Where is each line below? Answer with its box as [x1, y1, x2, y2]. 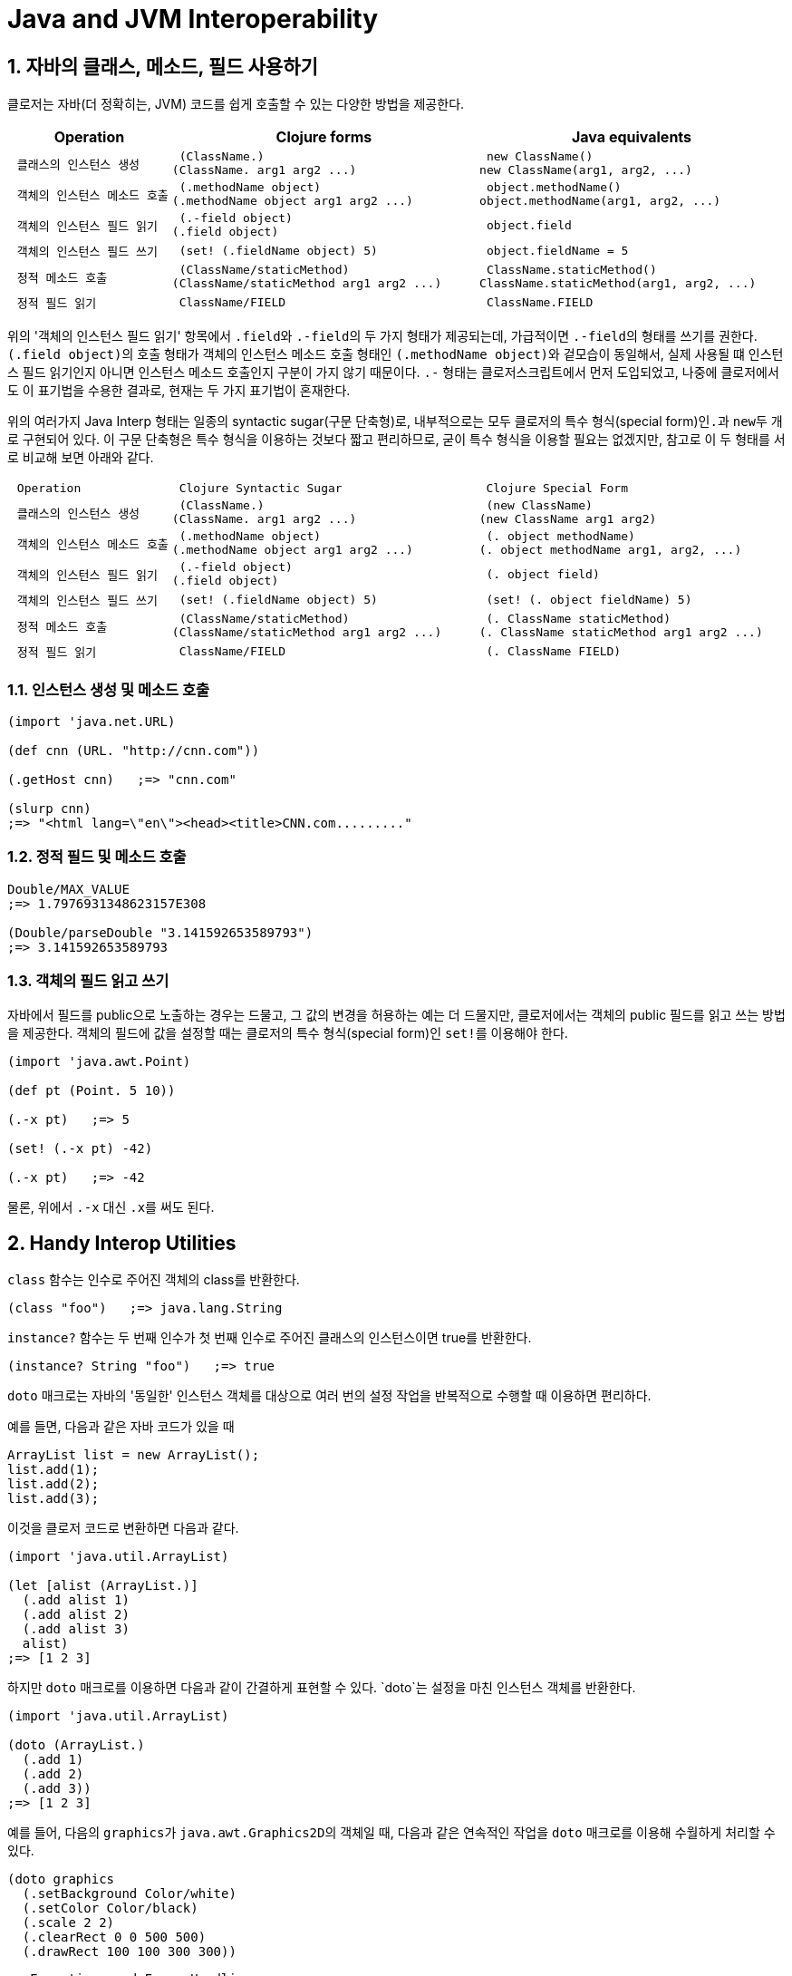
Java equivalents [572, 128, 692, 147]
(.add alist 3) [22, 1622, 130, 1637]
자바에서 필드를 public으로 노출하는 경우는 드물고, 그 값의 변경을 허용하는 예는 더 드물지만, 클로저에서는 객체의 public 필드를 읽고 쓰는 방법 [7, 1007, 786, 1023]
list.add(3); [7, 1491, 100, 1506]
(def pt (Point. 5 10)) [7, 1083, 176, 1099]
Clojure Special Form [486, 481, 629, 496]
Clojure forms [275, 128, 372, 147]
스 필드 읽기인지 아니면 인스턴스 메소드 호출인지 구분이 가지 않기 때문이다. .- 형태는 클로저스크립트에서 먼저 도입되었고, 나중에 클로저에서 [7, 364, 779, 381]
